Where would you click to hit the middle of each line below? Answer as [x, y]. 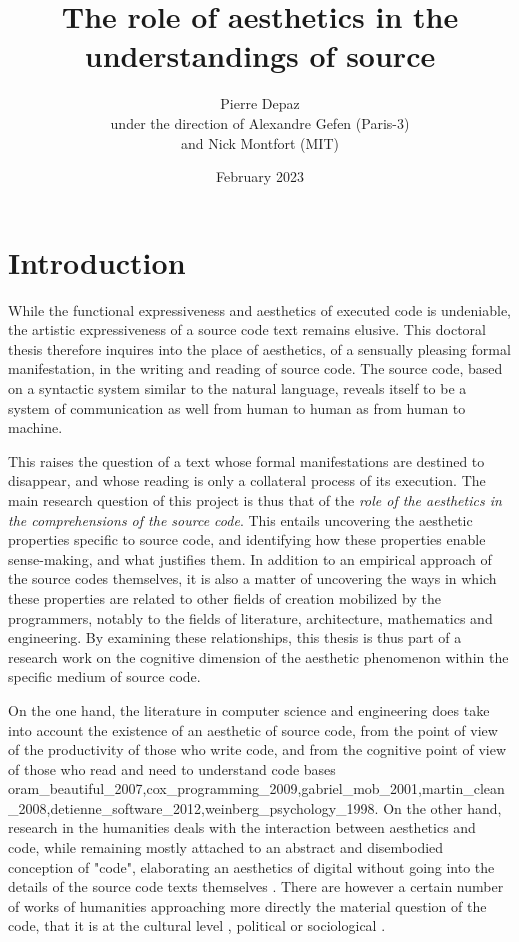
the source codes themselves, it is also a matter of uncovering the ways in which [252, 578]
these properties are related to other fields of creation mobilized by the [224, 597]
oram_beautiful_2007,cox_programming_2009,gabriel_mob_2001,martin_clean [256, 788]
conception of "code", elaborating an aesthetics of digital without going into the [251, 866]
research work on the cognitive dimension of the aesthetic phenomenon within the [258, 656]
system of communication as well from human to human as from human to [237, 407]
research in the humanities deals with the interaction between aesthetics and [242, 827]
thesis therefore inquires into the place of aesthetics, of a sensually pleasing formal [259, 348]
